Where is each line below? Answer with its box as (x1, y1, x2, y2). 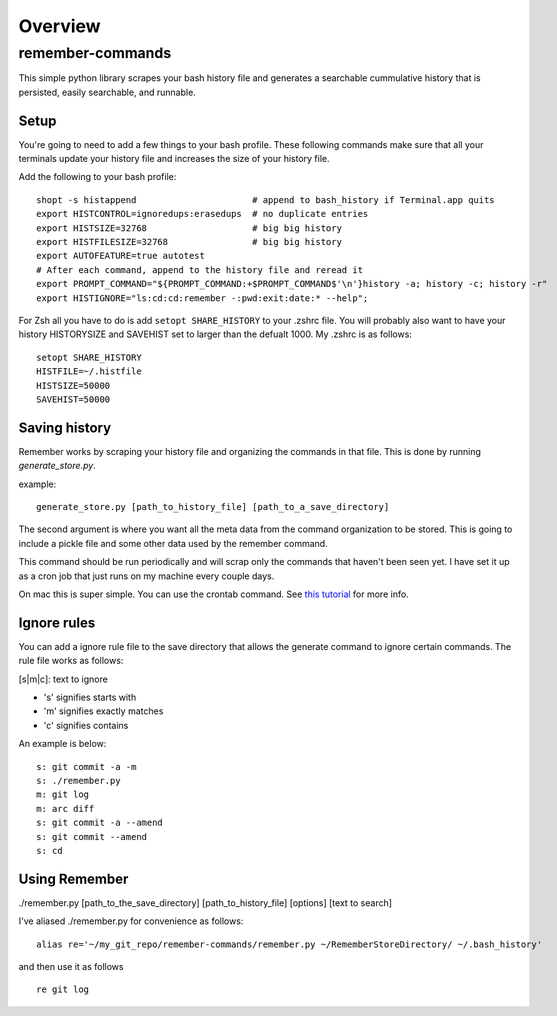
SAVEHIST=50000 (36, 393, 111, 405)
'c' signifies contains (43, 719, 129, 731)
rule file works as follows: (18, 655, 124, 667)
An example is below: (18, 738, 107, 750)
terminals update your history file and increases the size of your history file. (18, 153, 330, 165)
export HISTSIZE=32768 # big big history (36, 222, 342, 234)
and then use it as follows (18, 961, 124, 973)
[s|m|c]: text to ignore (18, 673, 109, 685)
